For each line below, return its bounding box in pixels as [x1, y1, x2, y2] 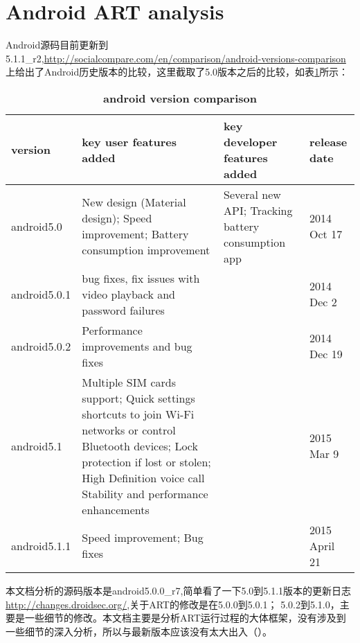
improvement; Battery [82, 226, 189, 243]
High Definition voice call [82, 469, 205, 486]
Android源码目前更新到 [6, 37, 109, 52]
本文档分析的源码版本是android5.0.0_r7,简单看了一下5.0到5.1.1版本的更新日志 [6, 583, 352, 597]
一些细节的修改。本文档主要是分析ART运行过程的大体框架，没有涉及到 [24, 610, 346, 625]
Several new [224, 186, 281, 202]
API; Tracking [224, 202, 293, 218]
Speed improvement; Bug [82, 529, 204, 546]
